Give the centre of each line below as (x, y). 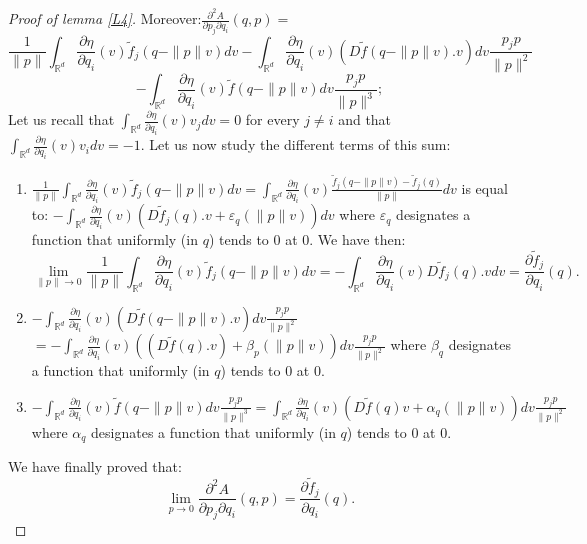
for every (272, 119)
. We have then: (357, 239)
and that (365, 119)
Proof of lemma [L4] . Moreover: (105, 18)
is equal (484, 187)
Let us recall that (61, 119)
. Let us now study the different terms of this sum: (295, 144)
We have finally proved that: (95, 466)
